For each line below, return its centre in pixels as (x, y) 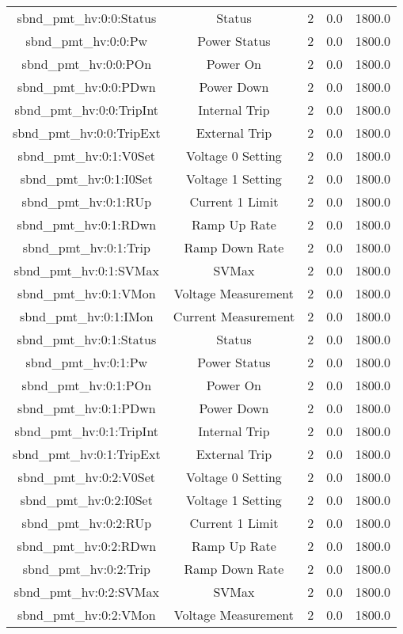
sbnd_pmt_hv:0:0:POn (87, 64)
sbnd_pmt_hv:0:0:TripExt (87, 133)
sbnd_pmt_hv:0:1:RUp (87, 201)
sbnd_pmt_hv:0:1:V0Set (87, 156)
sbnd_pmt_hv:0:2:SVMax (86, 592)
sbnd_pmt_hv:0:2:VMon (86, 615)
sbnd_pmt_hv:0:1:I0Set (86, 178)
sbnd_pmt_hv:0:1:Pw (87, 362)
